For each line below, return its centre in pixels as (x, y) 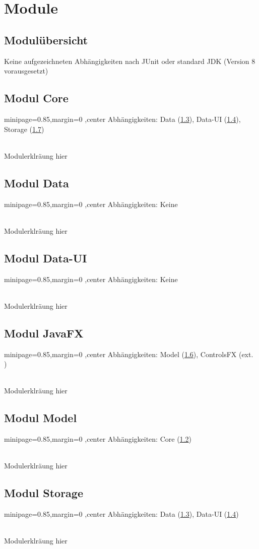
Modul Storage (44, 493)
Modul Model (41, 418)
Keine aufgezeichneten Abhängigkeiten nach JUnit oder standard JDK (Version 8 (130, 61)
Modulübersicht (46, 40)
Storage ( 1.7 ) (24, 129)
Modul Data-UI (46, 258)
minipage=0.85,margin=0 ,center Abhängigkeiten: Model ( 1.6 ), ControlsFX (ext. (129, 354)
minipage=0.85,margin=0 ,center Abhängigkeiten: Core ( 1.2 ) (98, 439)
